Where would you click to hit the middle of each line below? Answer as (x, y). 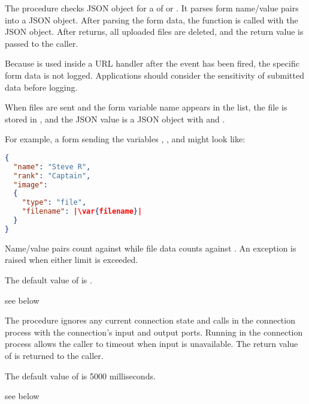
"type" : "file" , (54, 203)
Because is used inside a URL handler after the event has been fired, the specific (152, 63)
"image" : (31, 185)
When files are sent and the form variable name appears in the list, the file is (146, 107)
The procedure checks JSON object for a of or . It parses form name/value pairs (152, 8)
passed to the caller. (42, 43)
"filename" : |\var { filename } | (82, 212)
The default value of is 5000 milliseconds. (80, 375)
